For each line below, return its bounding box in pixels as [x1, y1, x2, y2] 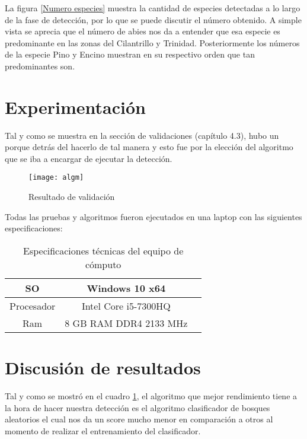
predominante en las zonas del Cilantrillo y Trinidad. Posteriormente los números [5, 36, 300, 49]
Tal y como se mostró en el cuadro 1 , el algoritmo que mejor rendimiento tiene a [5, 390, 298, 402]
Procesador [9, 298, 56, 313]
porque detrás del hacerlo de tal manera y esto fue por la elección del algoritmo [5, 141, 293, 153]
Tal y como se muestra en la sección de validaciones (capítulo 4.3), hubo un [5, 129, 279, 141]
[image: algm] [28, 173, 84, 182]
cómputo [85, 257, 121, 271]
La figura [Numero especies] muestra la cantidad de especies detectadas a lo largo [5, 2, 300, 14]
